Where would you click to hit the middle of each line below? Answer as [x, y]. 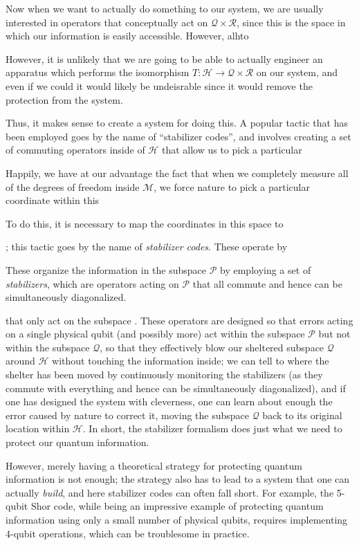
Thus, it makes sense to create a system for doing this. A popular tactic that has [177, 123]
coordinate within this [53, 200]
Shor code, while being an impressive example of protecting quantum [177, 506]
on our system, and [297, 72]
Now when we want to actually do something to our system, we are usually [165, 8]
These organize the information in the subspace [106, 269]
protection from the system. [64, 99]
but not [334, 334]
